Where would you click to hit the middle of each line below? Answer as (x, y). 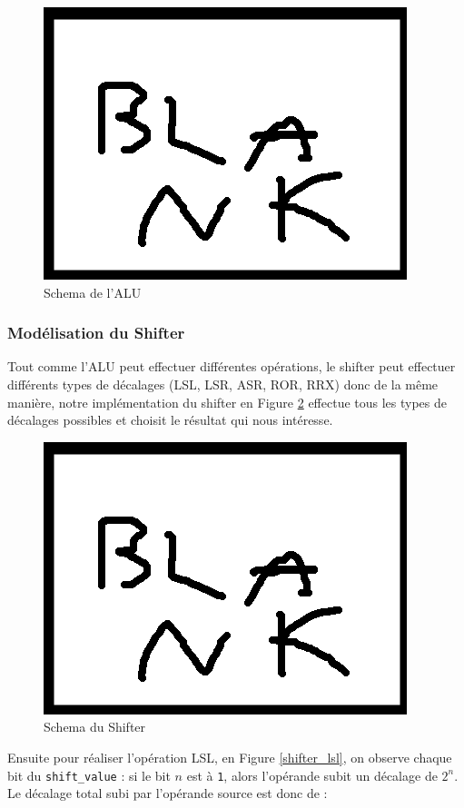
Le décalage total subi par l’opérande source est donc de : (168, 793)
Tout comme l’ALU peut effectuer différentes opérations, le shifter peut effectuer (232, 366)
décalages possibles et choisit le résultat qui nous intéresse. (170, 420)
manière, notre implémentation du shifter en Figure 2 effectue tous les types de (227, 402)
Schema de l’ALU (93, 292)
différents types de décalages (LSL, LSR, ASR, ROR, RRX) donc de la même (223, 384)
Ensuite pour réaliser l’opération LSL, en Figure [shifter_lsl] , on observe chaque (230, 757)
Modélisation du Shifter (96, 333)
